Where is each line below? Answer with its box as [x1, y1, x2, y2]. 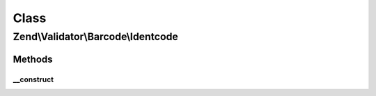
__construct [13, 75, 54, 84]
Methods [13, 53, 53, 65]
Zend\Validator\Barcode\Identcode [13, 30, 179, 43]
